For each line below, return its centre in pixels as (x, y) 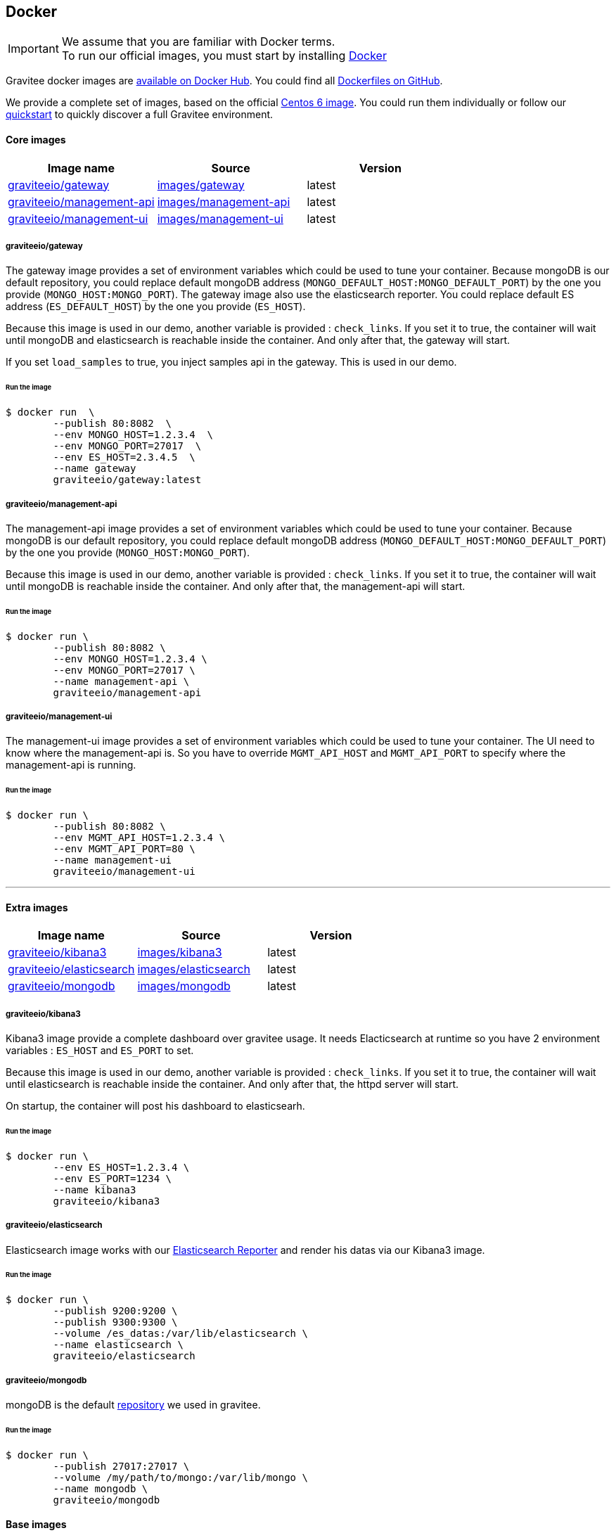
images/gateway (201, 185)
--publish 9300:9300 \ (115, 1322)
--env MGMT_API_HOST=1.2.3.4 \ (139, 838)
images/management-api (224, 201)
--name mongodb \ (101, 1488)
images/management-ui (220, 218)
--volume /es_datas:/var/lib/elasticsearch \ (180, 1334)
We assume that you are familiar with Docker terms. (198, 42)
